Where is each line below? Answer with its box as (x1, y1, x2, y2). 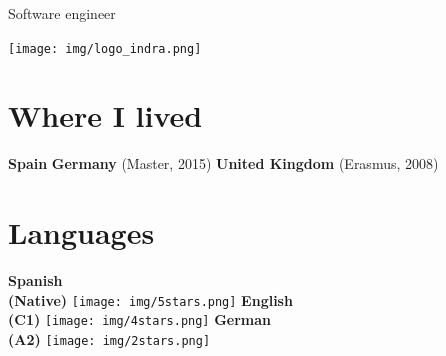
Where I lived (8, 95, 203, 136)
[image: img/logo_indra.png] (8, 41, 202, 56)
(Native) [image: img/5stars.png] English (8, 289, 293, 310)
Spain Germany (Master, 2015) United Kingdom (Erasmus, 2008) (8, 153, 439, 174)
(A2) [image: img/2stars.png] (8, 329, 211, 349)
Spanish (8, 270, 63, 291)
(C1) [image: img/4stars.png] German (8, 309, 272, 330)
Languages (8, 212, 155, 253)
